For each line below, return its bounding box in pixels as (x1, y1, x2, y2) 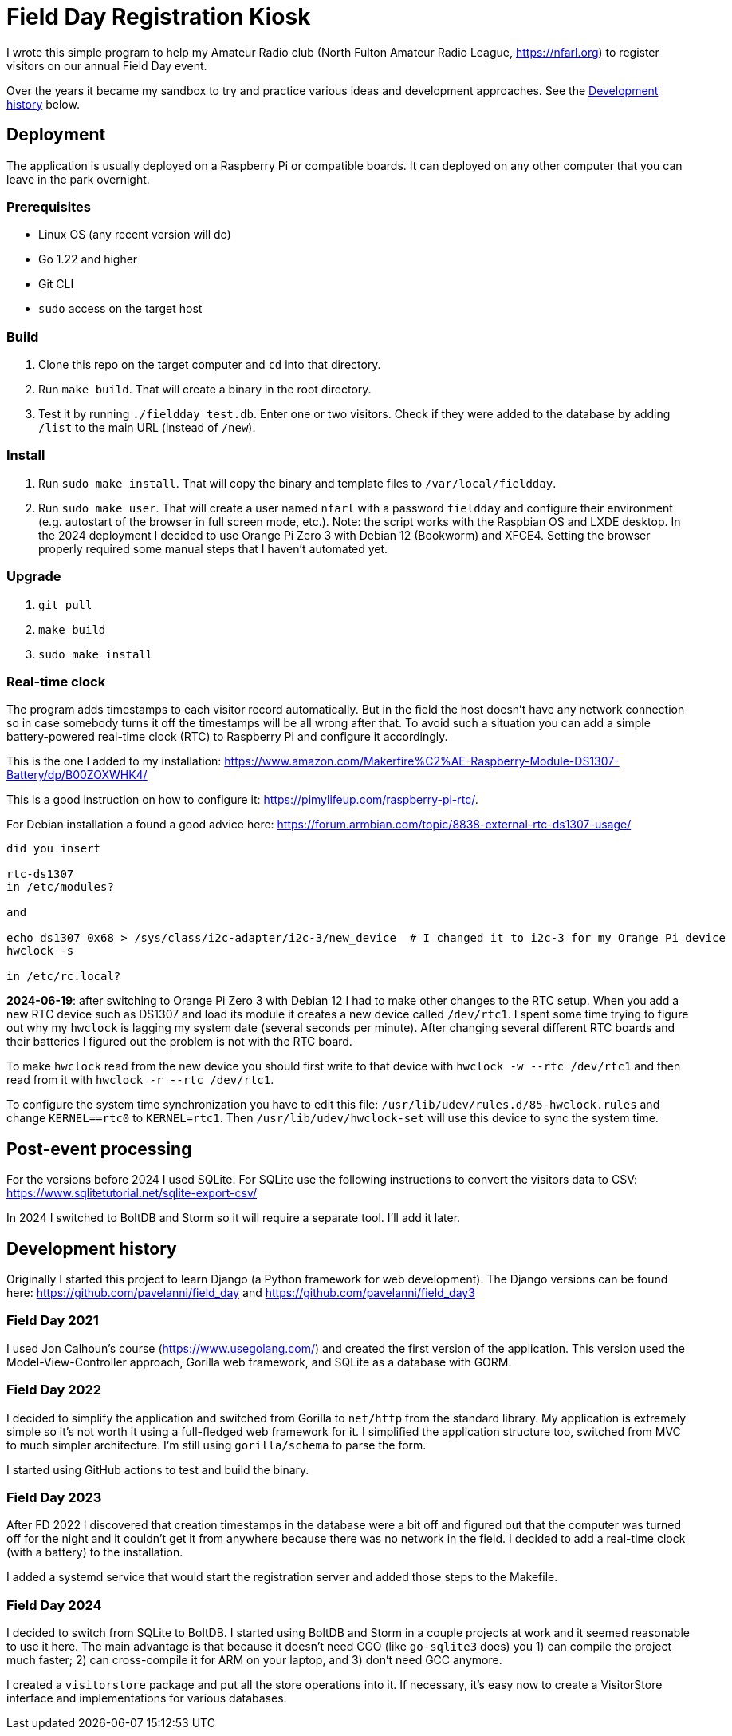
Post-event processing (6, 1138, 192, 1159)
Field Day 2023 (6, 1489, 102, 1505)
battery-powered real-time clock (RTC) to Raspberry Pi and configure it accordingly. (6, 730, 448, 744)
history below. (6, 97, 80, 111)
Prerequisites (6, 198, 91, 215)
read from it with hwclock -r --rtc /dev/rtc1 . (6, 1073, 274, 1087)
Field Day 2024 (6, 1596, 102, 1613)
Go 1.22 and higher (38, 252, 138, 267)
